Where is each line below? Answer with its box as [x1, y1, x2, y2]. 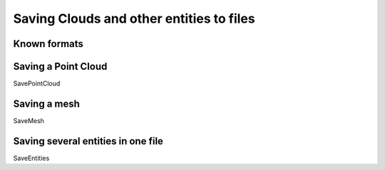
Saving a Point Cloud [13, 60, 108, 73]
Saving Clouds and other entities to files [13, 11, 256, 26]
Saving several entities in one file [13, 135, 164, 147]
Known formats [13, 38, 83, 50]
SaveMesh [13, 116, 44, 124]
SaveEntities [13, 154, 50, 162]
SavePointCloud [13, 79, 61, 88]
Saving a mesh [13, 97, 80, 110]
